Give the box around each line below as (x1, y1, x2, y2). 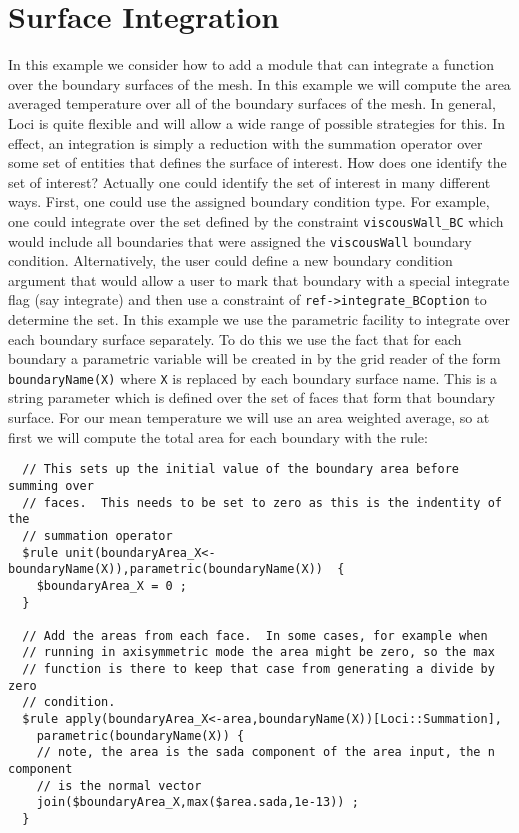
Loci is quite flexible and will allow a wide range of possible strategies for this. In (8, 112, 505, 133)
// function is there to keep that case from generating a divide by (22, 662, 495, 677)
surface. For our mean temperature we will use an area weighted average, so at (8, 407, 490, 428)
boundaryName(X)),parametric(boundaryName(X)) (8, 562, 323, 577)
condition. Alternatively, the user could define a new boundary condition (8, 250, 453, 271)
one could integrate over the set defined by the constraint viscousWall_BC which (8, 210, 504, 231)
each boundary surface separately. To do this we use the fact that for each (8, 328, 462, 349)
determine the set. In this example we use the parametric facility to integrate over (8, 309, 511, 330)
